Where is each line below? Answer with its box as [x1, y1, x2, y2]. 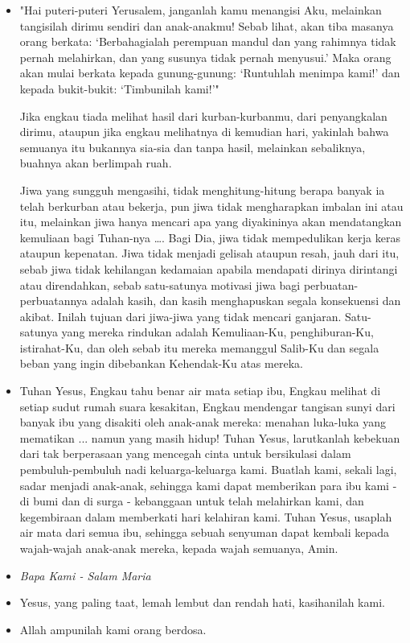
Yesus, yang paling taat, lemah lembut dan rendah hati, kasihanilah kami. [19, 594, 385, 611]
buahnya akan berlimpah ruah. [19, 155, 172, 171]
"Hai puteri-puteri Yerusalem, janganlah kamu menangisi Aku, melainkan [19, 2, 382, 18]
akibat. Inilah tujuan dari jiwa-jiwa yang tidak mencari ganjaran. [19, 307, 342, 324]
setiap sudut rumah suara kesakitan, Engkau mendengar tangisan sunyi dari [19, 398, 396, 414]
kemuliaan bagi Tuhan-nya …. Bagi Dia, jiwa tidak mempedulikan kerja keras [19, 229, 400, 245]
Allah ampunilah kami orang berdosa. [19, 620, 207, 637]
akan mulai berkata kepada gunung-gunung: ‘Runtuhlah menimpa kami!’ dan [19, 64, 400, 81]
